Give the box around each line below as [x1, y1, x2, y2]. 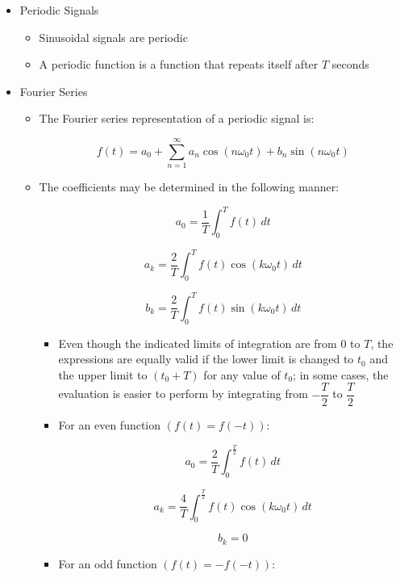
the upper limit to [58, 366, 148, 383]
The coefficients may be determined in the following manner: [39, 178, 340, 195]
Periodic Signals [19, 2, 99, 18]
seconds [331, 56, 369, 73]
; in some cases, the [293, 366, 389, 383]
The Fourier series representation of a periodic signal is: [39, 110, 315, 127]
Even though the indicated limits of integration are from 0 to [58, 334, 360, 351]
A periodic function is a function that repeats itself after [39, 56, 319, 73]
